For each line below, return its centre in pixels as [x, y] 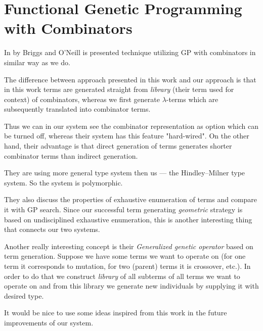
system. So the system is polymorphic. [63, 182]
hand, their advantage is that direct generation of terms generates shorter [118, 146]
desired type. [24, 295]
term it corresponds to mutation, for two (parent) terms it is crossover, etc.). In [127, 266]
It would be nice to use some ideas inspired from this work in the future [116, 313]
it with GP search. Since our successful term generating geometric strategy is [123, 209]
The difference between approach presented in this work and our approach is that [130, 79]
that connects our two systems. [52, 229]
